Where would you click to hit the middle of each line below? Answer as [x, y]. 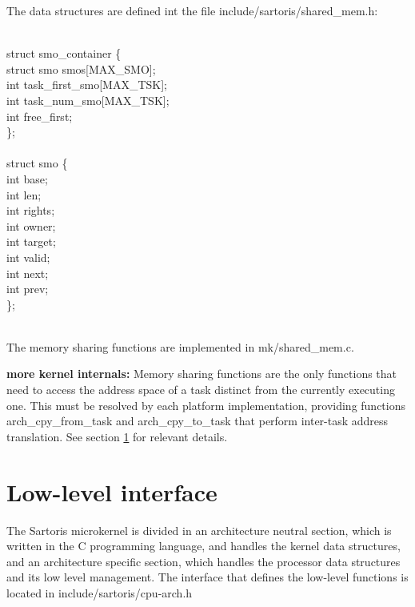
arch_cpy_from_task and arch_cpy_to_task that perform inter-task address [198, 421]
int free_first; [40, 116]
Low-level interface [112, 491]
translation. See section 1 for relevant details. [117, 436]
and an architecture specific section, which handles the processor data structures [204, 561]
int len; [24, 194]
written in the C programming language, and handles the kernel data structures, [204, 546]
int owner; [31, 225]
